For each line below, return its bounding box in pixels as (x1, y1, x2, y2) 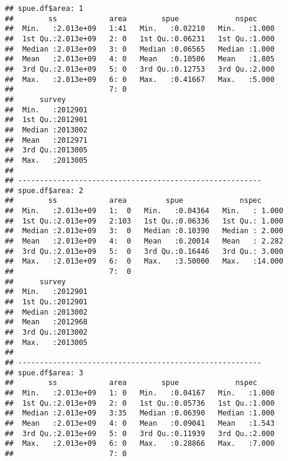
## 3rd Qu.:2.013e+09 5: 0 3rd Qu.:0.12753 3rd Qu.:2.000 (5, 64, 275, 73)
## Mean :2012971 (5, 135, 88, 145)
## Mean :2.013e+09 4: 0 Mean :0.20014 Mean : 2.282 (5, 237, 284, 246)
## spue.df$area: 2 (5, 186, 83, 195)
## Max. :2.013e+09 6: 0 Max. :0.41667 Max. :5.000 (5, 75, 275, 84)
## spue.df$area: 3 (5, 368, 83, 377)
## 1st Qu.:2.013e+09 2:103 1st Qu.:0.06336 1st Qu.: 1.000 (5, 216, 284, 225)
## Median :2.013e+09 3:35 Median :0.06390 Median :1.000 (5, 409, 275, 418)
